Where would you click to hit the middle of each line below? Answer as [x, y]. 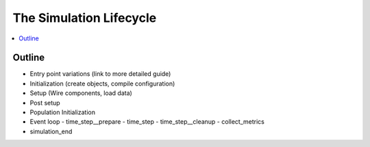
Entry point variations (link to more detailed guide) [100, 74]
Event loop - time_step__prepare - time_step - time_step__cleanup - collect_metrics [147, 122]
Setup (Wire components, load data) [81, 93]
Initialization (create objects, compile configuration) [102, 83]
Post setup [45, 103]
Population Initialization [63, 112]
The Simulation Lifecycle [85, 18]
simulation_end [51, 131]
